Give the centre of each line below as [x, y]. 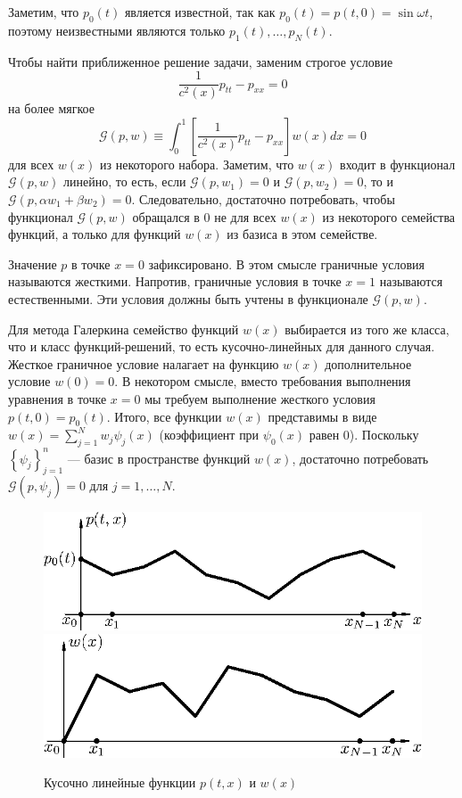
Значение [33, 263]
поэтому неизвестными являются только [117, 30]
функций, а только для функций [95, 234]
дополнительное [368, 363]
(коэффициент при [209, 435]
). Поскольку [384, 435]
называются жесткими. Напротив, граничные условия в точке [175, 281]
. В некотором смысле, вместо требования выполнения [263, 381]
